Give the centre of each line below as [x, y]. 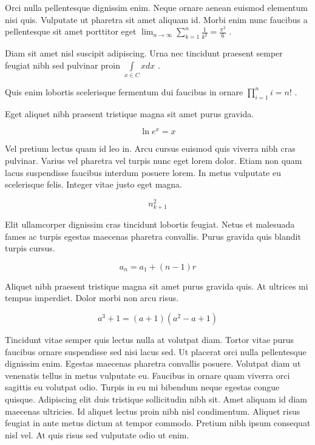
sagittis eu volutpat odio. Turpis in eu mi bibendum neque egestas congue [142, 387]
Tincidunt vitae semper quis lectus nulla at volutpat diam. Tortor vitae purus [150, 340]
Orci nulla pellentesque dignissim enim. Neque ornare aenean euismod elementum [156, 7]
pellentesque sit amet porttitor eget [71, 31]
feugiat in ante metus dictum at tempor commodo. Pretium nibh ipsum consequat [158, 423]
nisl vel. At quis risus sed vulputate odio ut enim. [97, 434]
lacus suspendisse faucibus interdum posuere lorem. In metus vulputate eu [143, 172]
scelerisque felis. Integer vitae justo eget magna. [94, 184]
